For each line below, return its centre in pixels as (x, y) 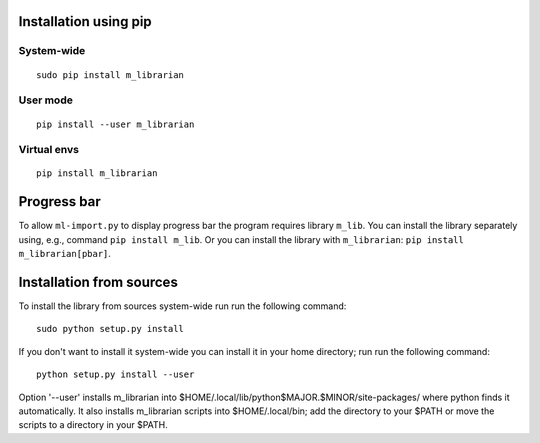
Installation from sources (98, 281)
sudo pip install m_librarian (110, 74)
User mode (46, 100)
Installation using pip (85, 21)
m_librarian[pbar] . (65, 254)
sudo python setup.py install (110, 329)
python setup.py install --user (115, 374)
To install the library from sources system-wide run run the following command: (182, 306)
